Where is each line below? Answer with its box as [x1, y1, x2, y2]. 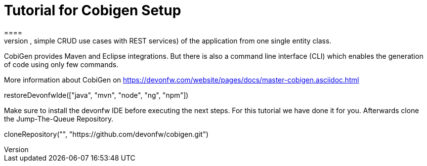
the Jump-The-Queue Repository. [4, 114, 114, 123]
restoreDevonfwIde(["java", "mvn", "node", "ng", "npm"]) [4, 90, 189, 99]
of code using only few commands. [4, 60, 119, 69]
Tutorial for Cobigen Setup [4, 2, 181, 19]
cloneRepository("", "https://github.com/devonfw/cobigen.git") [4, 129, 209, 138]
